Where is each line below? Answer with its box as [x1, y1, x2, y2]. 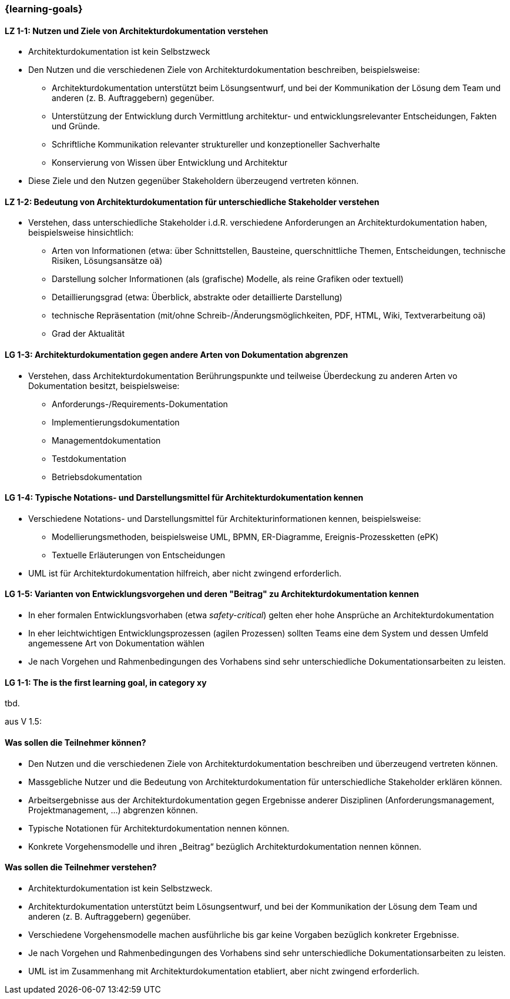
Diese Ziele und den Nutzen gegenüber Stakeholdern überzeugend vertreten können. [28, 176, 359, 186]
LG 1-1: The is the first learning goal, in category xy [5, 677, 207, 688]
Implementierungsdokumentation [52, 417, 180, 427]
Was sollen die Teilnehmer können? [5, 737, 146, 747]
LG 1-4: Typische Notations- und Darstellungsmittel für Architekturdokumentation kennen [5, 492, 364, 503]
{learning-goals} [5, 3, 83, 15]
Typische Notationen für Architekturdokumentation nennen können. [28, 823, 290, 833]
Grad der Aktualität [52, 328, 125, 339]
